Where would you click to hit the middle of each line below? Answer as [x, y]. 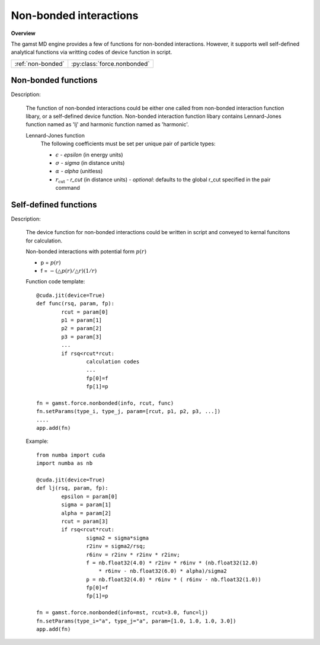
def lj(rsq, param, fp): [72, 488]
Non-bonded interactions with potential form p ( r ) [86, 251]
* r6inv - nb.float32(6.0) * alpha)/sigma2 [163, 571]
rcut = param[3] [85, 521]
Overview [23, 33]
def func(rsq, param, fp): [76, 304]
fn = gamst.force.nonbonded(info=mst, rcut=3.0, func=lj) [122, 613]
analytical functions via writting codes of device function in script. [92, 52]
